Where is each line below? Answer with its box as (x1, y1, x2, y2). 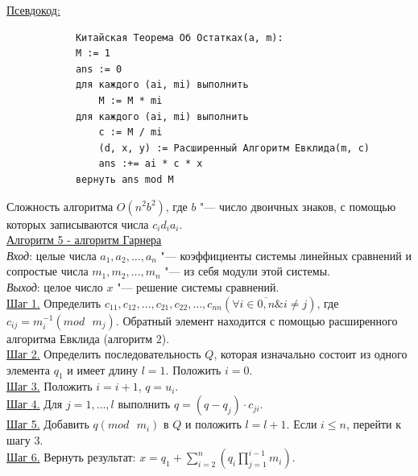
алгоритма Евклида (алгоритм (6, 329, 153, 346)
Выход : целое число (6, 278, 103, 295)
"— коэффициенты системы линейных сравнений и (160, 246, 412, 263)
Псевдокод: (6, 2, 60, 18)
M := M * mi (98, 94, 163, 106)
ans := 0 (75, 63, 122, 75)
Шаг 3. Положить (6, 378, 93, 395)
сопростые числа (6, 263, 89, 279)
